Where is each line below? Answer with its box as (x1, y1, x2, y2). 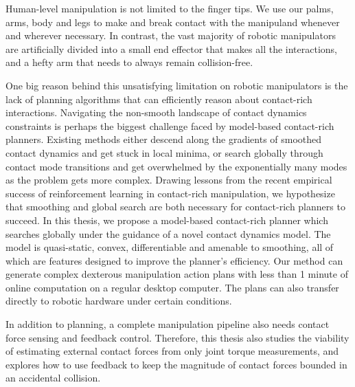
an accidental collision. (5, 371, 101, 385)
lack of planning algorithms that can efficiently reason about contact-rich (5, 91, 312, 106)
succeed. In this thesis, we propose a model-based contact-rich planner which (5, 212, 328, 227)
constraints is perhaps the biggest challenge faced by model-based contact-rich (5, 118, 334, 133)
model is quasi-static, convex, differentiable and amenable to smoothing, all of (5, 240, 334, 254)
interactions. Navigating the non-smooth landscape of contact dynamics (5, 105, 307, 120)
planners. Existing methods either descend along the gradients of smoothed (5, 132, 322, 146)
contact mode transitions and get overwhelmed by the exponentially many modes (5, 159, 347, 173)
